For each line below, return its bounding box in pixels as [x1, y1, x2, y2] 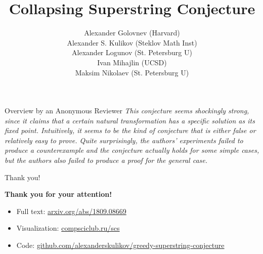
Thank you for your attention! [5, 189, 112, 199]
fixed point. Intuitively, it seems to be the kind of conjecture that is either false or [5, 125, 256, 136]
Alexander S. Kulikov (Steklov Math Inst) [67, 37, 197, 48]
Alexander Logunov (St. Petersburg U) [72, 47, 192, 58]
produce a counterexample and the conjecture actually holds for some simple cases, [5, 145, 259, 155]
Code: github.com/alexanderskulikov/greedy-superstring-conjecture [16, 240, 225, 250]
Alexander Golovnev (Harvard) [84, 27, 180, 38]
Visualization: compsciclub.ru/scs [16, 223, 120, 233]
